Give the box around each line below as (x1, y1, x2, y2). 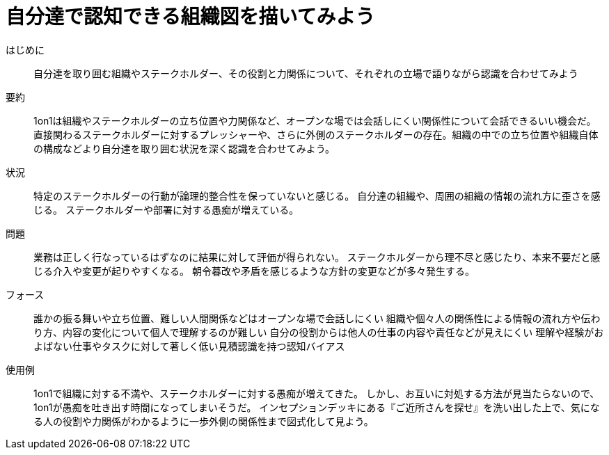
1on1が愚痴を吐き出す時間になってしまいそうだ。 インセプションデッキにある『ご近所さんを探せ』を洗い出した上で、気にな (33, 401, 600, 413)
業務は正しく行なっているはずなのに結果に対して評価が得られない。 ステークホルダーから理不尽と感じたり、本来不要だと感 (33, 250, 601, 263)
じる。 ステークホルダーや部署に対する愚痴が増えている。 (33, 203, 299, 216)
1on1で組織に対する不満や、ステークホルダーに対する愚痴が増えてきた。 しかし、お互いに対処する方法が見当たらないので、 (33, 387, 600, 399)
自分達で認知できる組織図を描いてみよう (6, 5, 375, 29)
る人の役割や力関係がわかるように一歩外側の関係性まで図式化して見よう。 (33, 415, 374, 427)
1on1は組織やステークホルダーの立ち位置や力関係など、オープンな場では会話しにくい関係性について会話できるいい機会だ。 (33, 114, 596, 127)
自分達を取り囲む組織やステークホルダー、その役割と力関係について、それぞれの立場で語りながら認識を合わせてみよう (33, 67, 578, 79)
